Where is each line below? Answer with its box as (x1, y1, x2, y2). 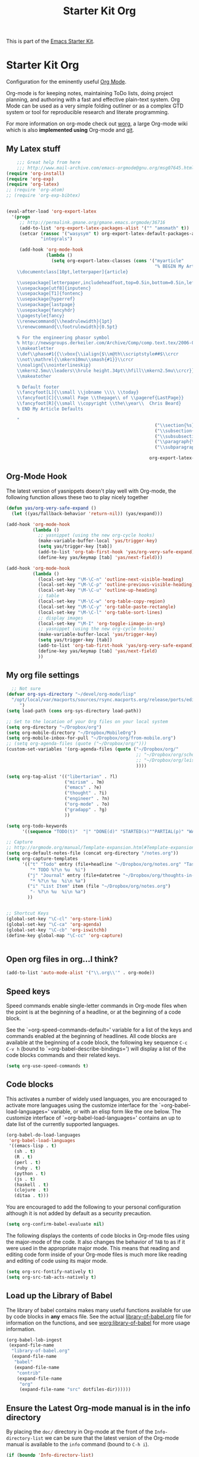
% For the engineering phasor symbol (17, 335, 110, 340)
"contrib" (17, 1370, 41, 1376)
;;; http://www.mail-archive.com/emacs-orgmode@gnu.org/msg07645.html (17, 165, 195, 171)
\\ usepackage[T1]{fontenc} (17, 291, 84, 297)
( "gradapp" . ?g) (64, 806, 108, 812)
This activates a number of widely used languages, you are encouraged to (6, 1095, 188, 1102)
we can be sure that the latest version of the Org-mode (44, 1434, 179, 1442)
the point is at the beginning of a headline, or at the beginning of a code (6, 1008, 181, 1016)
